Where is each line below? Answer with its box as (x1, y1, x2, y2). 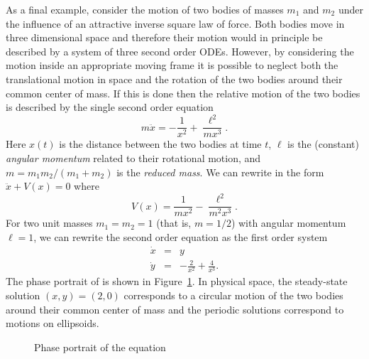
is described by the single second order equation (6, 100, 214, 114)
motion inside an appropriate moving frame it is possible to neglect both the (6, 58, 338, 73)
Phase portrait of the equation (34, 339, 166, 354)
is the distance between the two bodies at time (59, 136, 262, 151)
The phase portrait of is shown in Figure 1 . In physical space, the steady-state (6, 274, 348, 289)
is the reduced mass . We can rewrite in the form (116, 164, 324, 179)
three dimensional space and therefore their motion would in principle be (6, 30, 323, 45)
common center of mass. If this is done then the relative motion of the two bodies (6, 85, 360, 100)
